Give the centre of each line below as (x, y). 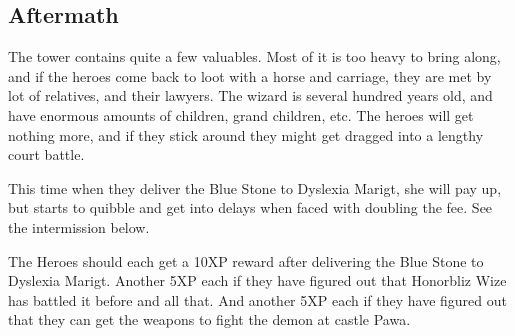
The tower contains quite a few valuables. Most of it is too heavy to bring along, (254, 56)
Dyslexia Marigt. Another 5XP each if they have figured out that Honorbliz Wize (257, 280)
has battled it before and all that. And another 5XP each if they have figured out (257, 299)
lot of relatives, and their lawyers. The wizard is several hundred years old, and (250, 95)
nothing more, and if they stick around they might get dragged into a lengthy (246, 134)
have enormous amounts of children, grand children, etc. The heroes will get (241, 114)
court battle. (46, 154)
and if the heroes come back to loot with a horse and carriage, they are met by (250, 75)
